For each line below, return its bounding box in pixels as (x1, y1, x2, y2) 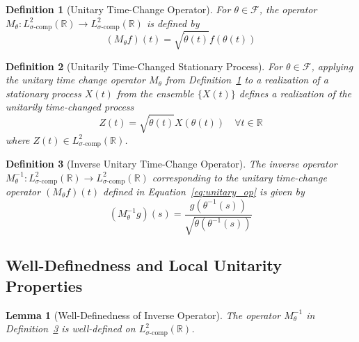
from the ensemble (116, 85, 194, 100)
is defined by (146, 15, 200, 30)
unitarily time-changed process (6, 99, 134, 114)
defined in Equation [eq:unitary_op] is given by (102, 184, 305, 199)
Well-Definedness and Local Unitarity (6, 254, 282, 276)
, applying (311, 58, 353, 73)
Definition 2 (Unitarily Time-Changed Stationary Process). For (6, 58, 283, 73)
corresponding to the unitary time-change (152, 170, 327, 184)
